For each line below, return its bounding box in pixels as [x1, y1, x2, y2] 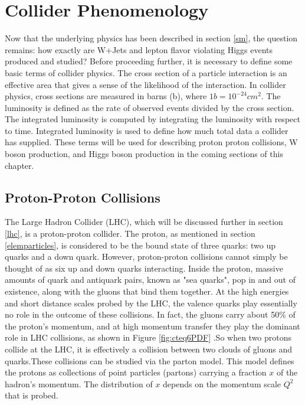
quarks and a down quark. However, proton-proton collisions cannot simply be [5, 250, 288, 263]
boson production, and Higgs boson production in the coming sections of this [5, 148, 283, 160]
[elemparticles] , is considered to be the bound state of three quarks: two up [5, 239, 276, 251]
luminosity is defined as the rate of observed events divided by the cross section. [5, 101, 294, 113]
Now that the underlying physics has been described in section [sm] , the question [5, 32, 298, 44]
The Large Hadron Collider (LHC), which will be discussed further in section [5, 215, 283, 228]
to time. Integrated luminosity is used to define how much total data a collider [5, 124, 288, 136]
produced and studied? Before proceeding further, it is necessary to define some [5, 55, 293, 67]
